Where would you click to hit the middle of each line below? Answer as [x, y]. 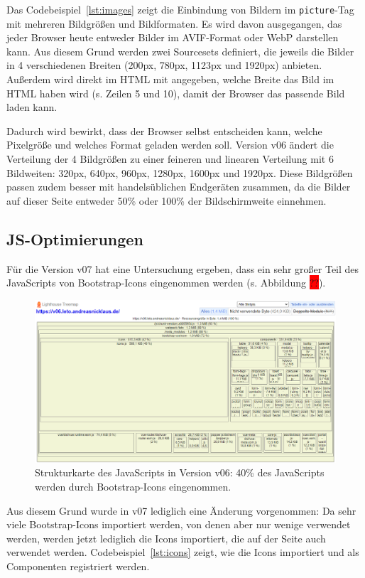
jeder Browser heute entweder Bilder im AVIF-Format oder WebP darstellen [173, 37]
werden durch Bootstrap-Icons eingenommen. [133, 486]
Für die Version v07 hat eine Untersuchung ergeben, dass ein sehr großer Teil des [183, 268]
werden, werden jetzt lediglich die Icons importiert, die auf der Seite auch [166, 538]
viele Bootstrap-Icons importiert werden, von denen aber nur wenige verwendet [179, 524]
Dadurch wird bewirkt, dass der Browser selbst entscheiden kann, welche [164, 130]
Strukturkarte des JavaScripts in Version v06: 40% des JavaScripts [180, 472]
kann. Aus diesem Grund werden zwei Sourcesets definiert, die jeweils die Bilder [180, 51]
